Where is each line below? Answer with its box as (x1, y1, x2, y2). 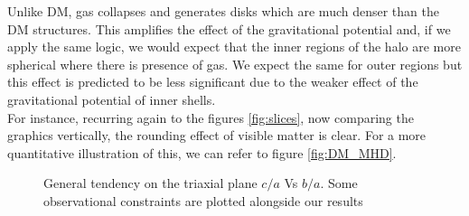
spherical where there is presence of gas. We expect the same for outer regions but (7, 54, 463, 73)
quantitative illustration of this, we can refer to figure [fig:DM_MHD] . (7, 143, 397, 162)
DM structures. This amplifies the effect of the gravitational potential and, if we (7, 19, 451, 38)
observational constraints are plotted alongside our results (43, 191, 363, 210)
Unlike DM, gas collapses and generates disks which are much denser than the (7, 2, 439, 20)
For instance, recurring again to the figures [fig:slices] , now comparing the (7, 108, 414, 127)
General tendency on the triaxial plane (43, 174, 258, 193)
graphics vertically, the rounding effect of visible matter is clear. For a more (7, 126, 427, 145)
